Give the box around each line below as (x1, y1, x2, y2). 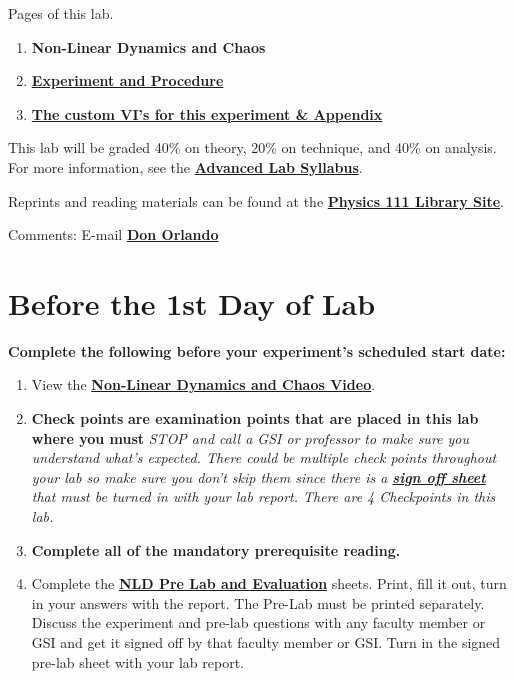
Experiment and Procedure (31, 70, 224, 91)
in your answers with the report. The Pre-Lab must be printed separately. (31, 592, 485, 613)
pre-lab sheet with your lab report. (31, 651, 244, 672)
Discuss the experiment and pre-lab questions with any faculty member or (31, 612, 486, 633)
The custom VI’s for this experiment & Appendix (31, 103, 383, 124)
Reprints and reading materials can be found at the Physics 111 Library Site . (8, 190, 504, 211)
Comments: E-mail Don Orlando (8, 224, 219, 245)
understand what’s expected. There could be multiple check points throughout (31, 447, 497, 468)
